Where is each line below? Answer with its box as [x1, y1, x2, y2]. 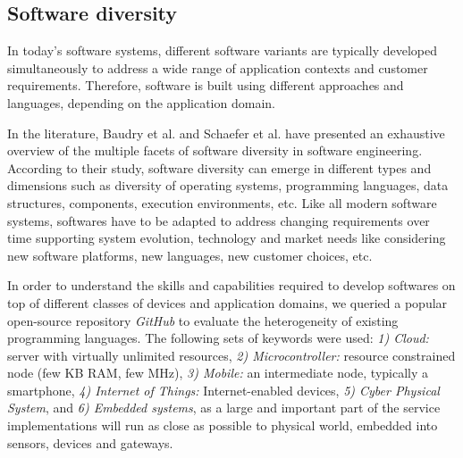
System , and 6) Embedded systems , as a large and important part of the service [7, 398, 441, 417]
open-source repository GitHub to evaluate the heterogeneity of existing [7, 311, 399, 329]
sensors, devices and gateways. [7, 433, 173, 452]
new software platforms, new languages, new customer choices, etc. [7, 246, 373, 264]
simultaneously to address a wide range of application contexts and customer [7, 58, 428, 77]
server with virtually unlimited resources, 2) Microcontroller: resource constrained [7, 346, 456, 364]
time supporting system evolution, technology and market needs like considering [7, 229, 446, 247]
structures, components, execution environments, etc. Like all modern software [7, 193, 437, 212]
